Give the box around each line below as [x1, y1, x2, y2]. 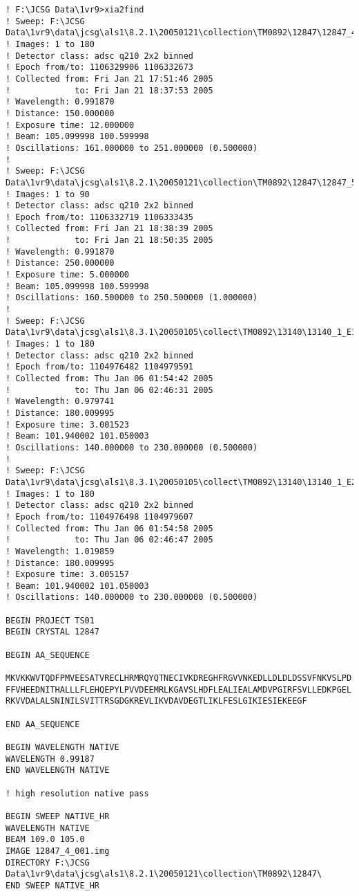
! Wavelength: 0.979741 [6, 396, 115, 407]
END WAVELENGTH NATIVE [6, 765, 110, 776]
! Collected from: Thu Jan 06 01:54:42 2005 [6, 374, 213, 383]
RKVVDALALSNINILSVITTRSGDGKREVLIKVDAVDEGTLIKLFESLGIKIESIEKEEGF [6, 696, 307, 706]
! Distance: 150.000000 [6, 108, 115, 118]
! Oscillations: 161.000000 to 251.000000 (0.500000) [6, 143, 258, 153]
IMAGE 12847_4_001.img [6, 845, 110, 856]
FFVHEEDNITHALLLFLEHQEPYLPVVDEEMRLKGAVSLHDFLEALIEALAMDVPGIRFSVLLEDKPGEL [6, 684, 352, 695]
